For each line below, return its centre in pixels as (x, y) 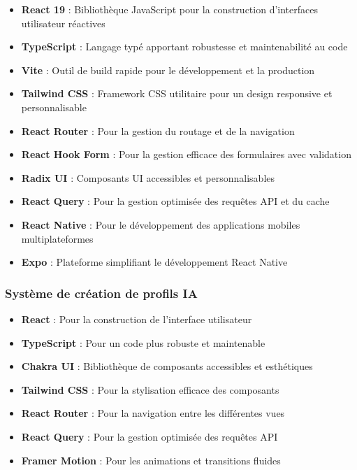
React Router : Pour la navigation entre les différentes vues (153, 413)
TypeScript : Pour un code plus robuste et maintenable (143, 342)
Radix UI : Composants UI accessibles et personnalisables (148, 177)
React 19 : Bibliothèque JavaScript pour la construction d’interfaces (169, 9)
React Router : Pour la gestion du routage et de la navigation (158, 130)
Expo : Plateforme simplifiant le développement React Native (154, 262)
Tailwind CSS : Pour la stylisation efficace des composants (150, 389)
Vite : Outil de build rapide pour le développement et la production (168, 70)
